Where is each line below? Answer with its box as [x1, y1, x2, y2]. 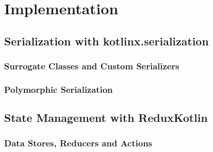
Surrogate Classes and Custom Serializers [4, 60, 179, 72]
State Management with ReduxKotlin [4, 110, 208, 125]
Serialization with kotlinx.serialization [4, 33, 209, 48]
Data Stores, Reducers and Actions [4, 136, 153, 149]
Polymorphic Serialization [4, 83, 113, 95]
